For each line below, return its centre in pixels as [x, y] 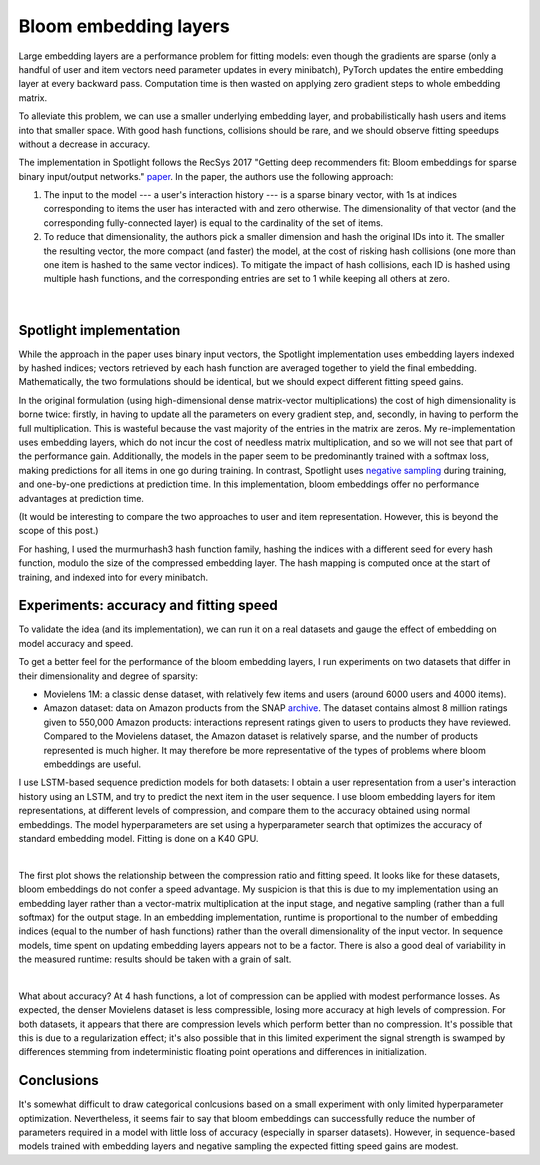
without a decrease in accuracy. [84, 144]
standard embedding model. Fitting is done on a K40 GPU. [138, 838]
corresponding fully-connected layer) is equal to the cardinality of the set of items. [213, 222]
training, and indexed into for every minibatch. [113, 577]
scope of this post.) [58, 531]
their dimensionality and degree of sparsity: [108, 676]
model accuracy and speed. [76, 643]
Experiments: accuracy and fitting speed [148, 605]
